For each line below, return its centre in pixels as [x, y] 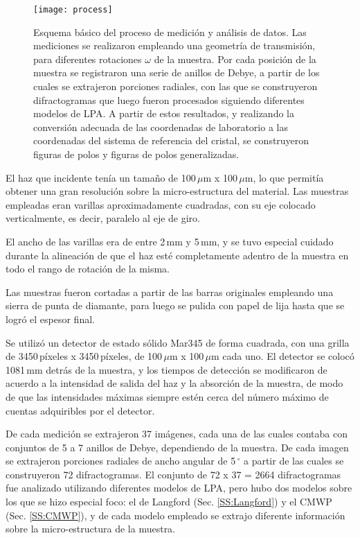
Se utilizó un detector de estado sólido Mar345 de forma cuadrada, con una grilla [178, 342]
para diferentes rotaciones [88, 59]
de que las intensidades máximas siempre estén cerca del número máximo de [167, 396]
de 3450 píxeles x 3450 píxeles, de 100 [84, 356]
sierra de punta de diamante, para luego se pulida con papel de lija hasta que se [175, 305]
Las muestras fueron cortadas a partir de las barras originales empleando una [170, 292]
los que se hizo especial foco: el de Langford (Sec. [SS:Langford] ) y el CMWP [169, 502]
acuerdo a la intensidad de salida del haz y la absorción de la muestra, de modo [174, 383]
